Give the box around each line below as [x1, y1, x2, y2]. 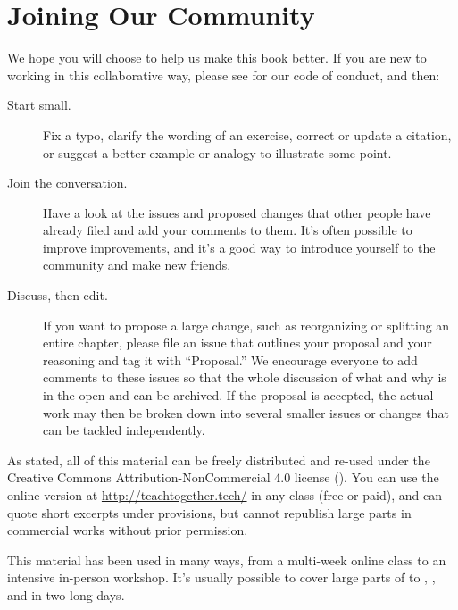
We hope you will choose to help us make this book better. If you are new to [7, 48, 427, 67]
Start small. [7, 96, 71, 114]
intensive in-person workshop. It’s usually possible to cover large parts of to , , [7, 568, 436, 587]
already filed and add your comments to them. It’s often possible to [43, 221, 412, 239]
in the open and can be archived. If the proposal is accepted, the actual [43, 386, 434, 405]
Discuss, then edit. [7, 286, 108, 305]
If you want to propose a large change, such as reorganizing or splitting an [43, 315, 450, 334]
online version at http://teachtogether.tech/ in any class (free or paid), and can [7, 486, 442, 504]
